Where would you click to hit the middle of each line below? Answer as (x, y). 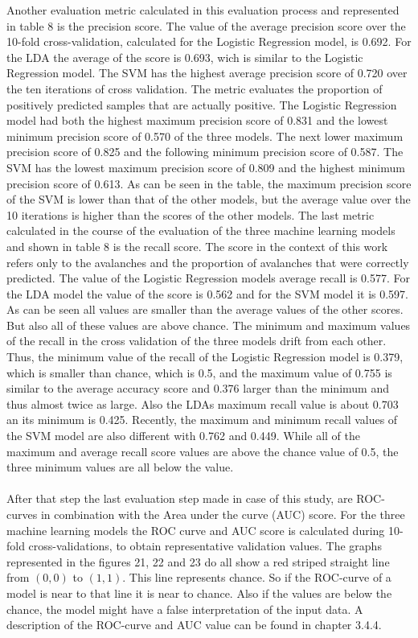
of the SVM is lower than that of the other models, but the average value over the (209, 199)
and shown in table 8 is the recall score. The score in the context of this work (197, 246)
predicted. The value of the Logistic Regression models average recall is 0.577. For (208, 278)
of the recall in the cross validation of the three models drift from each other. (197, 341)
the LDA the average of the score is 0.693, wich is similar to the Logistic (185, 57)
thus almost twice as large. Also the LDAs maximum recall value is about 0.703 (203, 403)
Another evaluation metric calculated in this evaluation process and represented (203, 10)
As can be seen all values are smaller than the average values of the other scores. (205, 309)
